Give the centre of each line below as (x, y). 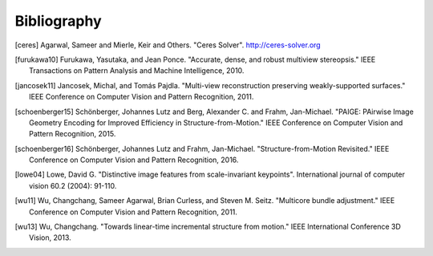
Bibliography (58, 21)
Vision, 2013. (50, 238)
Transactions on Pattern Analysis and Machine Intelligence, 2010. (137, 71)
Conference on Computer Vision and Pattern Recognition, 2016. (134, 160)
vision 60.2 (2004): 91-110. (73, 185)
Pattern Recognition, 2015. (73, 134)
